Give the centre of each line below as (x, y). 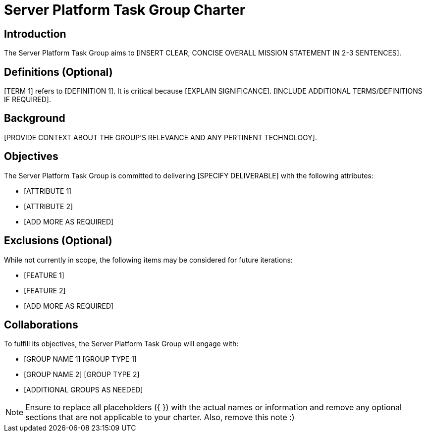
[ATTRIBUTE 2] (49, 206)
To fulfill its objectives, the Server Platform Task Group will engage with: (121, 344)
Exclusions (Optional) (58, 241)
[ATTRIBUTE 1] (48, 191)
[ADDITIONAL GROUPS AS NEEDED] (83, 390)
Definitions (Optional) (58, 72)
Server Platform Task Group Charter (125, 10)
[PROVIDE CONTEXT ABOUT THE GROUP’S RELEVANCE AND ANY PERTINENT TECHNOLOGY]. (160, 137)
